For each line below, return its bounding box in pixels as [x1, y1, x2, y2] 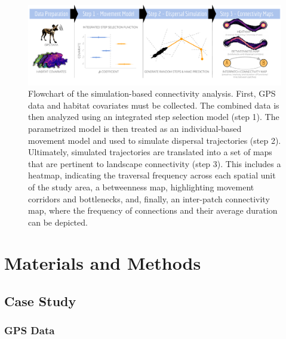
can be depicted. [28, 215, 88, 228]
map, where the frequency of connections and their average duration [28, 204, 278, 217]
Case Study [4, 292, 76, 310]
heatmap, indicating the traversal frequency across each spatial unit [28, 169, 276, 181]
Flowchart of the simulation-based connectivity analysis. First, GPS [28, 87, 276, 100]
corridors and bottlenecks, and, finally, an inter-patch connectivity [28, 192, 270, 205]
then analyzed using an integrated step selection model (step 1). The [28, 110, 279, 123]
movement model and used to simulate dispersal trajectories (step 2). [28, 134, 281, 146]
